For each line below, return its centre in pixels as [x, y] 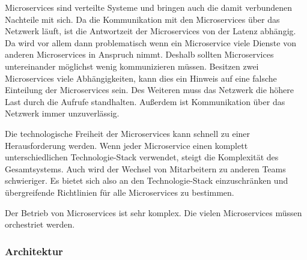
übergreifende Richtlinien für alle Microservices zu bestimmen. [120, 192]
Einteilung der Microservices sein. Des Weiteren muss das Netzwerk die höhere [149, 90]
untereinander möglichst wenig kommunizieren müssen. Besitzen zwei [132, 66]
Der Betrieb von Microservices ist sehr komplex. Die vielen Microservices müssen [153, 212]
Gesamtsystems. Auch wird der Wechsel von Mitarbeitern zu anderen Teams [145, 168]
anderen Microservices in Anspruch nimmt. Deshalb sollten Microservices [139, 54]
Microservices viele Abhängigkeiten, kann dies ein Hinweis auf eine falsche [141, 78]
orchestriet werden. [40, 224]
